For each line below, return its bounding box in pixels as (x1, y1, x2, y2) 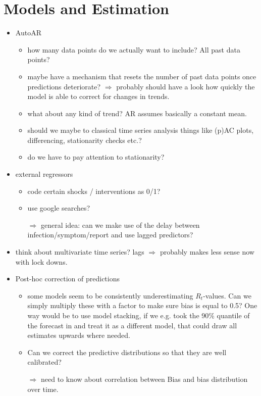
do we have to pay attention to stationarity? (27, 152, 165, 162)
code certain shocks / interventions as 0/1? (27, 185, 161, 196)
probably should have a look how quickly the (116, 81, 255, 91)
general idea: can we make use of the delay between (40, 219, 200, 230)
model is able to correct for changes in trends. (27, 91, 170, 102)
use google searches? (27, 203, 90, 213)
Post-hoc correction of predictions (15, 273, 120, 284)
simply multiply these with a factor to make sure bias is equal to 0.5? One (27, 300, 257, 311)
